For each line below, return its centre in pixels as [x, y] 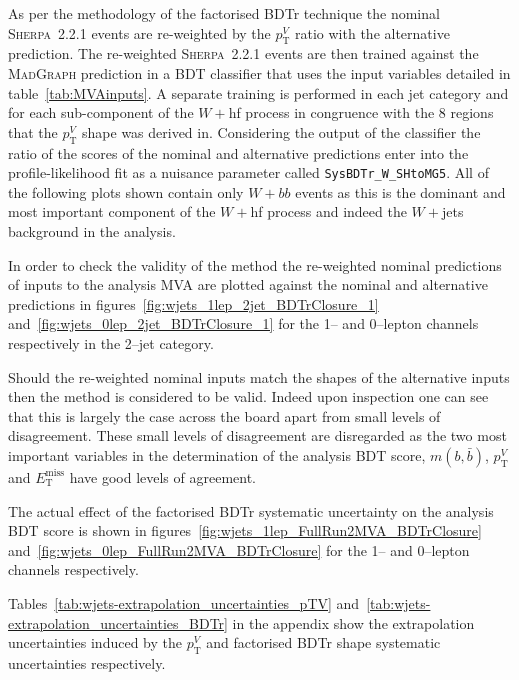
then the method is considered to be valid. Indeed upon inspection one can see [248, 396]
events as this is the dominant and [400, 191]
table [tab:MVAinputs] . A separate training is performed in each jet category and [258, 92]
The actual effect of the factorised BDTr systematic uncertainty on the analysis [251, 510]
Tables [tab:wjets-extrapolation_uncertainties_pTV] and [184, 602]
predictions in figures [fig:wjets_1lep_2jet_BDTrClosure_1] [193, 303]
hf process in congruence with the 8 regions [361, 112]
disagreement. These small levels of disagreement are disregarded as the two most [257, 435]
